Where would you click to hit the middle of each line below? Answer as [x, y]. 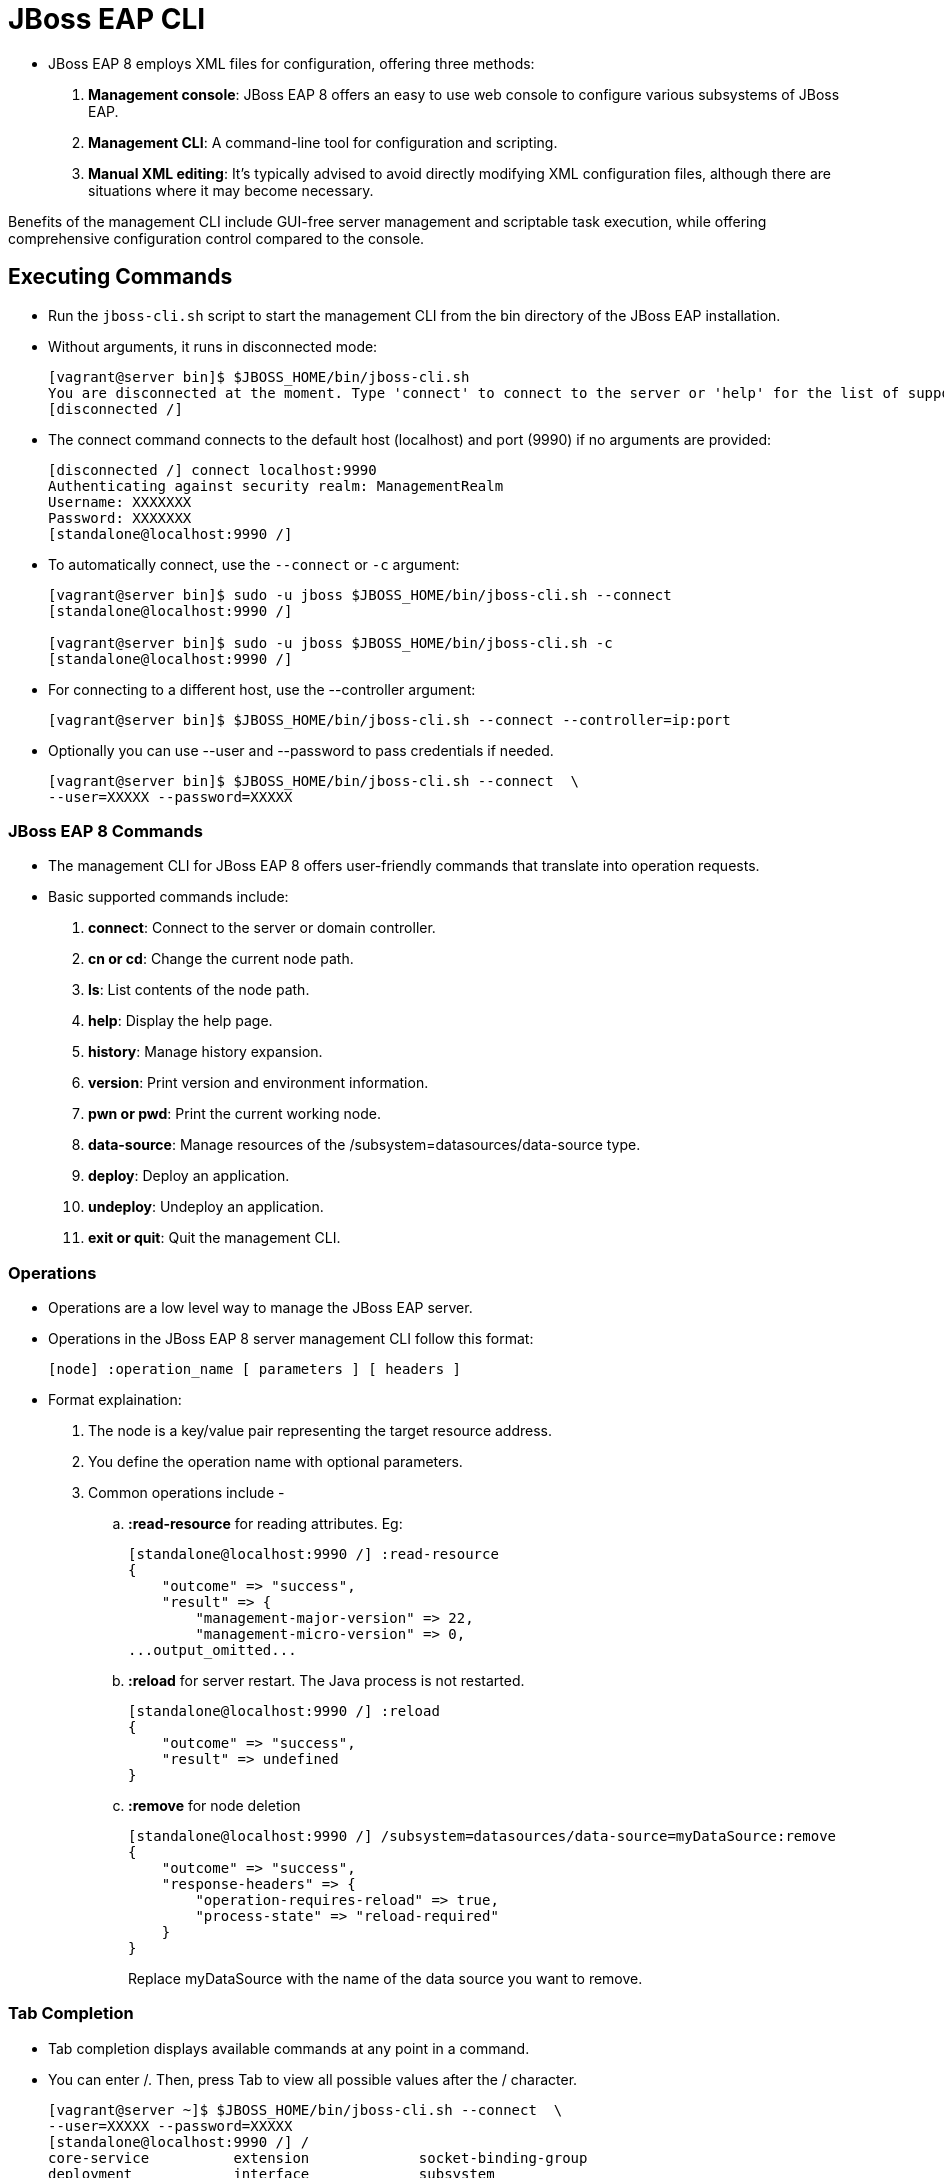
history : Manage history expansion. [205, 1052]
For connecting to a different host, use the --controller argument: [262, 689]
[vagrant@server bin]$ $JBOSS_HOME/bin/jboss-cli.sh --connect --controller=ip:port [389, 719]
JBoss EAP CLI [107, 19]
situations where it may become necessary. [231, 190]
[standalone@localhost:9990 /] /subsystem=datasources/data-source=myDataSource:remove [482, 1836]
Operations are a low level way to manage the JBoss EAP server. [260, 1308]
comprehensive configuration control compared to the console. [216, 238]
